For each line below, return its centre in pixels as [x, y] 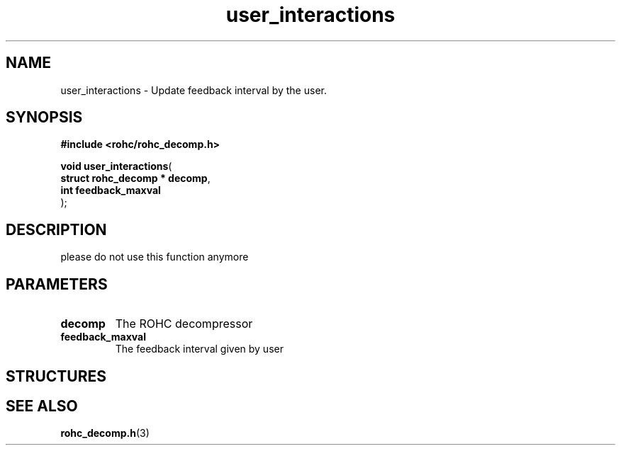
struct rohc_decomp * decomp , [135, 178]
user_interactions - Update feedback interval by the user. [194, 90]
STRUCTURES [56, 376]
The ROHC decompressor [184, 324]
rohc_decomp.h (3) [105, 433]
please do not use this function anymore [155, 257]
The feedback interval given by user [199, 349]
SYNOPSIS [44, 118]
